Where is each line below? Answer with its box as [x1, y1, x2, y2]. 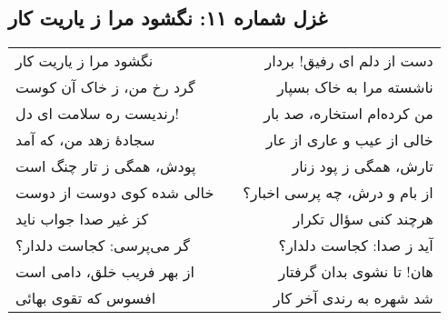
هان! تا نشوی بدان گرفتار [278, 261, 433, 283]
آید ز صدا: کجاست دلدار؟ [278, 235, 433, 256]
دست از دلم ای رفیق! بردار [264, 50, 433, 72]
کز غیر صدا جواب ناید [15, 208, 149, 230]
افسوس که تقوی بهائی [15, 287, 156, 309]
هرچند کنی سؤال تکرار [293, 208, 433, 230]
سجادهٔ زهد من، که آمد [15, 129, 155, 151]
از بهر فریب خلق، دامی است [15, 261, 194, 283]
